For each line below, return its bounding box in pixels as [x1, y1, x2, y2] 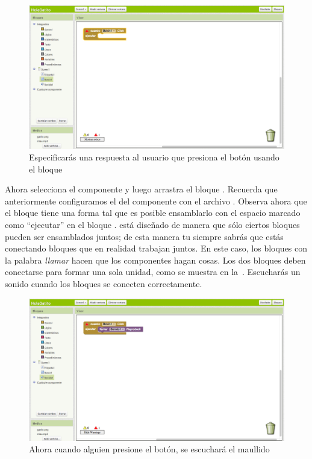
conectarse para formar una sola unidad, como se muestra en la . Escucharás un [5, 265, 301, 278]
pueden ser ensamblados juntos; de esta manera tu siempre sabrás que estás [5, 230, 284, 242]
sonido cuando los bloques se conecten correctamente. [5, 277, 202, 290]
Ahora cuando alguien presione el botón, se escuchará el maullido [29, 443, 270, 455]
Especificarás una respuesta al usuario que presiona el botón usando [29, 151, 279, 163]
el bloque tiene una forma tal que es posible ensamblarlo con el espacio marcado [5, 206, 301, 219]
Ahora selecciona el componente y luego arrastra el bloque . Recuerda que [5, 183, 278, 195]
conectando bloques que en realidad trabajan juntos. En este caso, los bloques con [5, 242, 308, 255]
